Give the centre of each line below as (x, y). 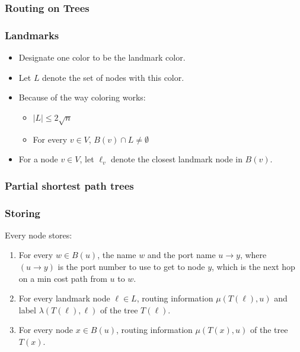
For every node (46, 330)
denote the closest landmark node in (177, 159)
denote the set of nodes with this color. (113, 77)
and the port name (181, 255)
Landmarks (32, 35)
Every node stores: (39, 235)
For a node (38, 159)
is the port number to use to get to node (131, 267)
